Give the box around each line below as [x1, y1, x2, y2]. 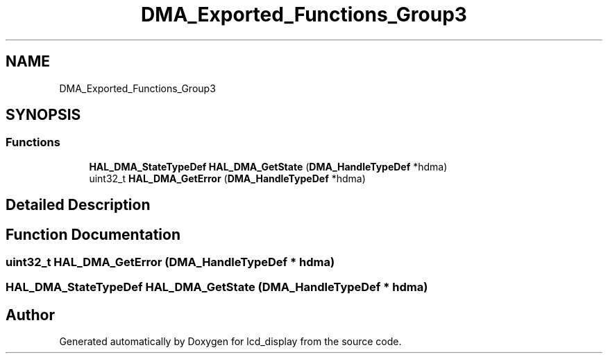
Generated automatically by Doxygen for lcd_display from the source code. [59, 335, 402, 348]
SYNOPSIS [6, 106, 81, 124]
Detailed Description [6, 196, 151, 214]
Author [6, 306, 55, 324]
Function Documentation [6, 225, 180, 243]
